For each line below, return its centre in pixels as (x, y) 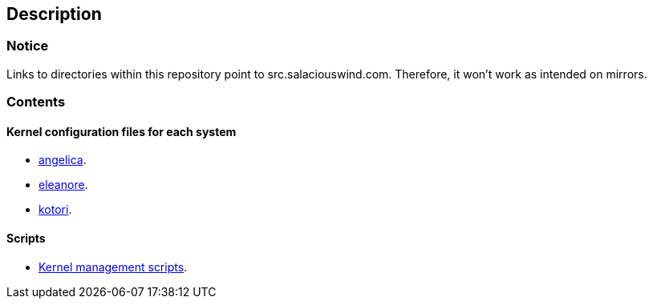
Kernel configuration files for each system (122, 131)
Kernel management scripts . (113, 267)
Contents (36, 102)
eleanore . (63, 185)
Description (54, 14)
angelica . (63, 160)
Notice (28, 46)
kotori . (55, 210)
